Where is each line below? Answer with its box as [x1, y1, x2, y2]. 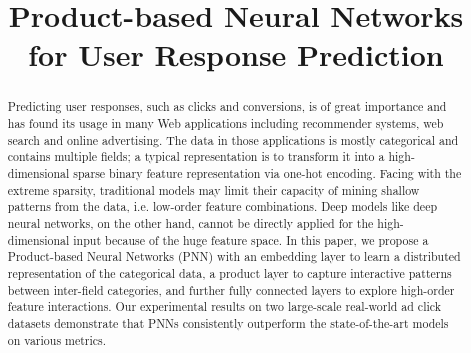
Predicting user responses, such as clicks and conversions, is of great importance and [7, 98, 447, 115]
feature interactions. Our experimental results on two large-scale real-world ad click [7, 298, 441, 315]
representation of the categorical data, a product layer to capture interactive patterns [7, 264, 452, 281]
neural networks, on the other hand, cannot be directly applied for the [7, 214, 374, 231]
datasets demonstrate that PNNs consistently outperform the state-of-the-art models [7, 314, 449, 331]
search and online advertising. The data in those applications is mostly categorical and [7, 131, 459, 148]
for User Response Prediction [28, 34, 444, 75]
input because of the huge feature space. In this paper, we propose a [73, 231, 429, 248]
